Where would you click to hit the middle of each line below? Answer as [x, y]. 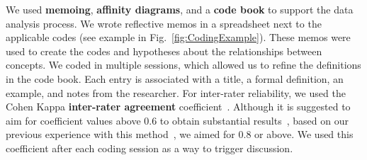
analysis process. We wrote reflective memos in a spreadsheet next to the [164, 23]
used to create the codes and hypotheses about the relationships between [164, 51]
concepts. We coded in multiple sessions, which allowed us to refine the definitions [183, 65]
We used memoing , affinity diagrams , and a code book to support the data [180, 9]
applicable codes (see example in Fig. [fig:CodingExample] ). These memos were [178, 37]
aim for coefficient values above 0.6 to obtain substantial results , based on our [177, 120]
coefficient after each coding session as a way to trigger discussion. [149, 148]
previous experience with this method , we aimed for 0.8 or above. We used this [180, 134]
